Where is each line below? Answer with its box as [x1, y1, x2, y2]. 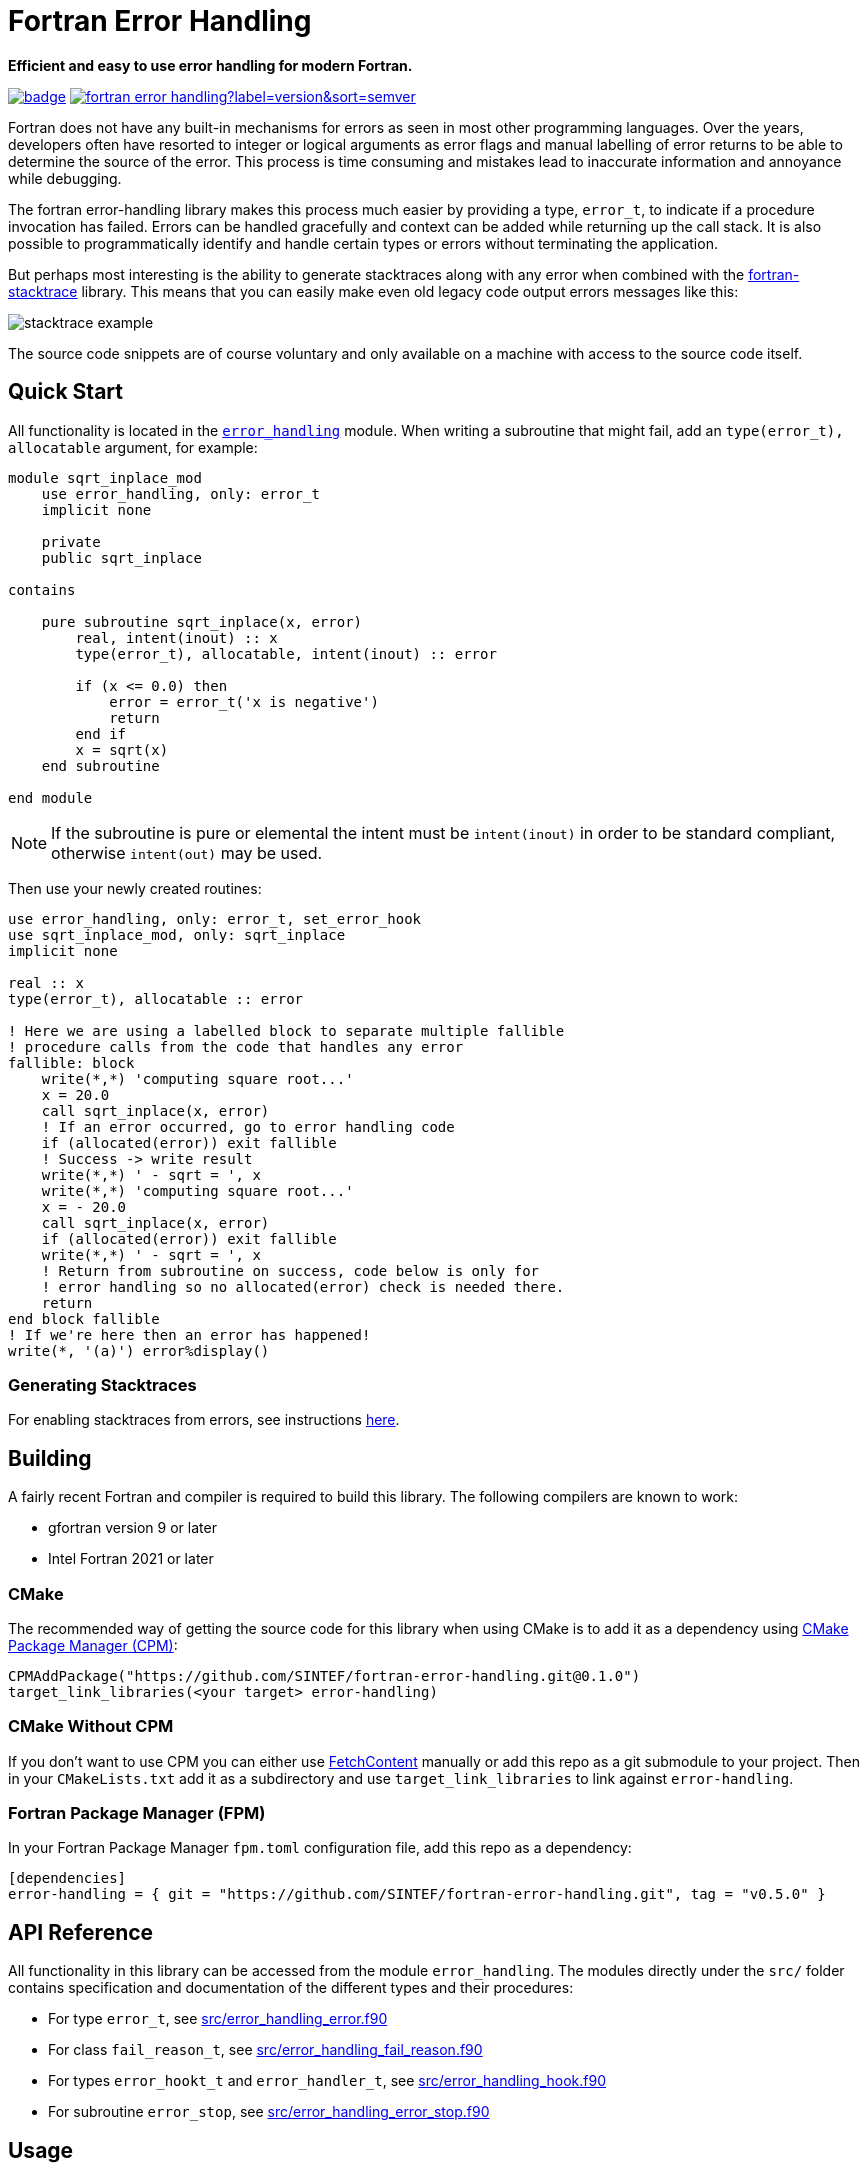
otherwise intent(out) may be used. [51, 842, 323, 863]
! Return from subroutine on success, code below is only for [41, 1262, 540, 1279]
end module [8, 789, 93, 806]
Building [8, 1445, 92, 1471]
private [41, 533, 101, 550]
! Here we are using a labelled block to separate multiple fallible [8, 1022, 565, 1039]
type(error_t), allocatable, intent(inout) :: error [75, 645, 497, 662]
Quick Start [8, 379, 123, 405]
